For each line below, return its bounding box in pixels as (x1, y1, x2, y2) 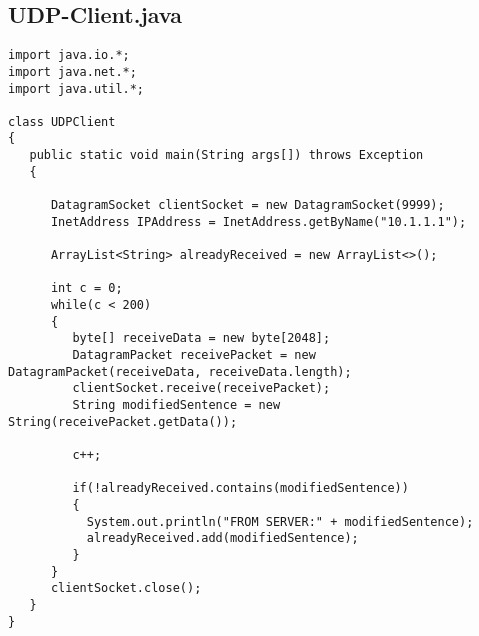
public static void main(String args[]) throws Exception (29, 148, 424, 163)
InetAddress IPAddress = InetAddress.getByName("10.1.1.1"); (50, 214, 467, 229)
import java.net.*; (8, 64, 137, 79)
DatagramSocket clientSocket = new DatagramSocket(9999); (50, 198, 445, 213)
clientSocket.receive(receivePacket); (72, 381, 331, 396)
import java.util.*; (8, 81, 145, 96)
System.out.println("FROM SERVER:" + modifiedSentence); (86, 514, 474, 529)
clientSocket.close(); (50, 581, 202, 596)
